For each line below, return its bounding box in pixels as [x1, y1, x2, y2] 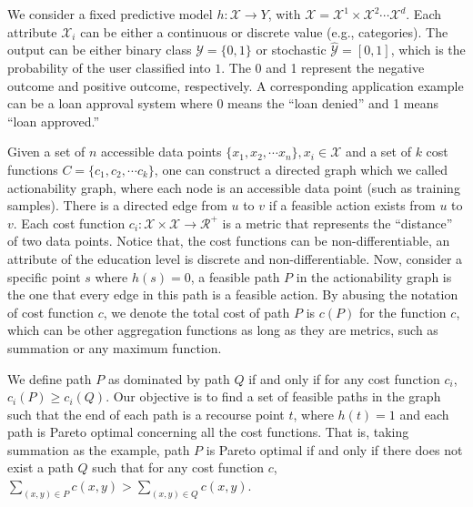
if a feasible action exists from [268, 196, 436, 215]
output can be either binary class [7, 40, 192, 59]
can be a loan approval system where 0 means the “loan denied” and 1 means [7, 94, 438, 113]
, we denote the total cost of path [103, 302, 290, 321]
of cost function [7, 302, 94, 321]
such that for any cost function [92, 458, 265, 477]
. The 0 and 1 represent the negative [221, 58, 425, 76]
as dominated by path [107, 369, 230, 388]
